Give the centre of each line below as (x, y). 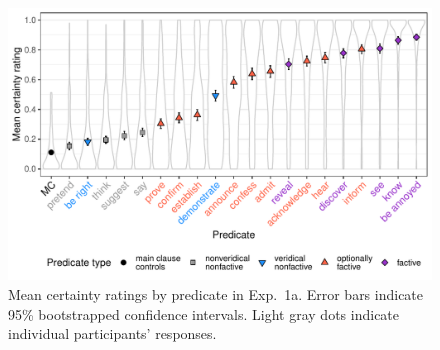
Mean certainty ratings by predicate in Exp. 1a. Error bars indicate (216, 294)
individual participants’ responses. (112, 333)
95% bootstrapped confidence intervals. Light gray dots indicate (204, 313)
